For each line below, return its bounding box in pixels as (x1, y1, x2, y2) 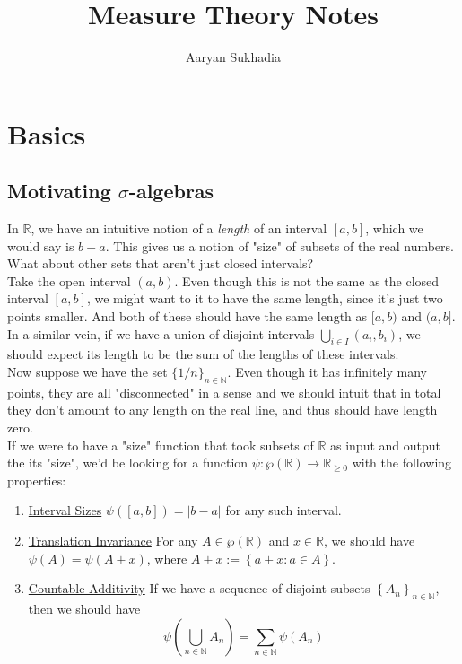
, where (146, 548, 187, 567)
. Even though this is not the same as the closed (174, 271, 440, 290)
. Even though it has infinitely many (227, 363, 427, 381)
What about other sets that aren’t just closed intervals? (7, 254, 314, 273)
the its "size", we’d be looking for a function (7, 453, 248, 472)
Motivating (7, 177, 111, 205)
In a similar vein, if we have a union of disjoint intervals (7, 324, 315, 343)
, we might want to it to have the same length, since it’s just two (86, 289, 443, 308)
